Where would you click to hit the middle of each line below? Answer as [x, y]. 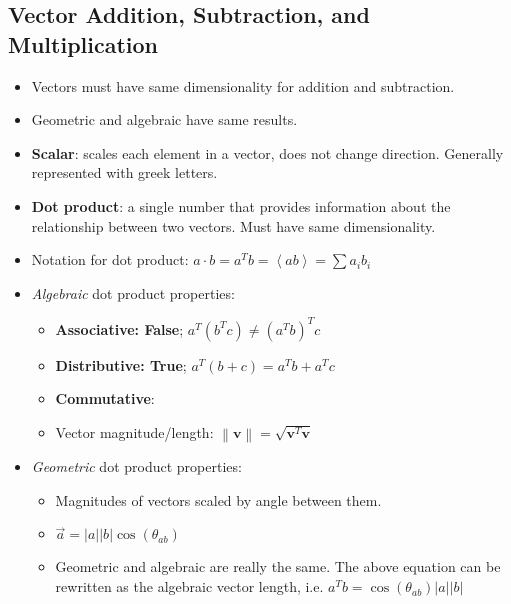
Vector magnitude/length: [134, 432]
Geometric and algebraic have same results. [164, 119]
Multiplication [83, 43]
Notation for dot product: [110, 259]
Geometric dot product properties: [136, 466]
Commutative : [105, 398]
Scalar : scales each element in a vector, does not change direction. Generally [267, 152]
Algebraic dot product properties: [133, 292]
